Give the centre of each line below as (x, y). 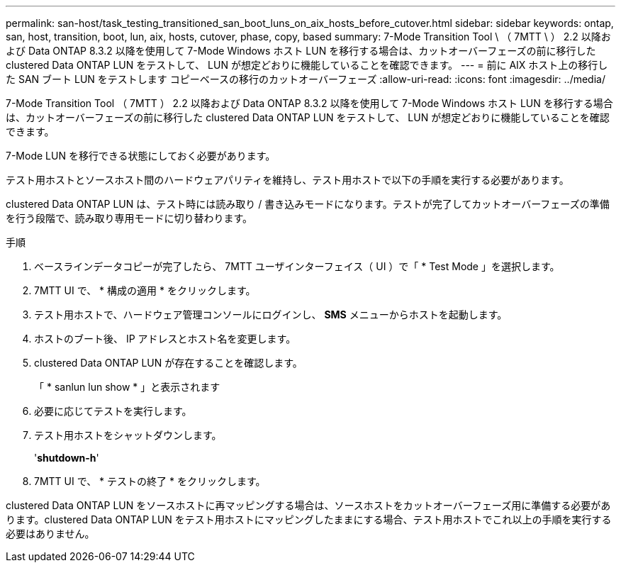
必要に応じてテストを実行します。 (113, 411)
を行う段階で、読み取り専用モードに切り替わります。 (129, 218)
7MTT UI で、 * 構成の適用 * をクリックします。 (145, 290)
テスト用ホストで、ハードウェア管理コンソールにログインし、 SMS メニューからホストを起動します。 (271, 314)
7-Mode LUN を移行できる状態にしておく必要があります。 (141, 156)
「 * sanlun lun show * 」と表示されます (127, 387)
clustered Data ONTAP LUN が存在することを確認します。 (168, 363)
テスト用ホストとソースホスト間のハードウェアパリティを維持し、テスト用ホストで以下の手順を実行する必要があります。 (287, 180)
